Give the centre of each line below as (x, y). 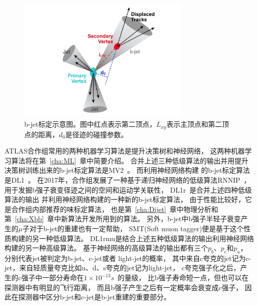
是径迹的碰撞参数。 (96, 134)
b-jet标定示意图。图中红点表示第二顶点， (90, 124)
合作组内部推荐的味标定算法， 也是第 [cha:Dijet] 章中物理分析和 (115, 209)
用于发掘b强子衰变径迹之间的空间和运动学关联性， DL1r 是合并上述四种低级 (128, 189)
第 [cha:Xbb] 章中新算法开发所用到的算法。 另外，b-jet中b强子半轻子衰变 (123, 219)
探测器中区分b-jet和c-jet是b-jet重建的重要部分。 (94, 297)
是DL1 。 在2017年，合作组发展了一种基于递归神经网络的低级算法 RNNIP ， (128, 179)
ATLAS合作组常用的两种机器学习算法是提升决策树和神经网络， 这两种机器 (125, 151)
